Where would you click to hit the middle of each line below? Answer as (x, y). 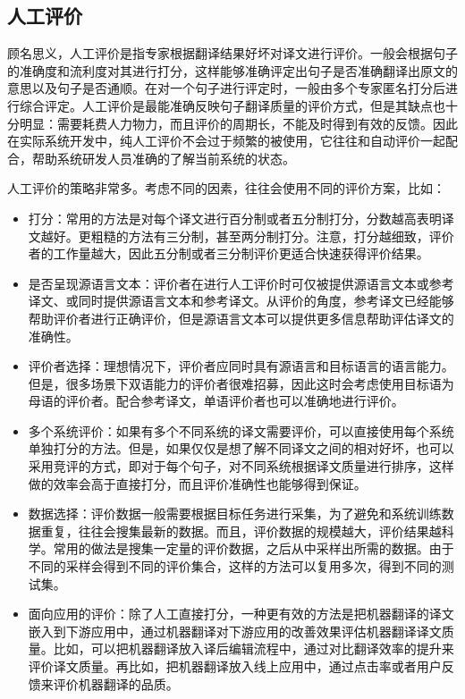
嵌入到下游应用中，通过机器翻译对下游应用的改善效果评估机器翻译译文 (235, 631)
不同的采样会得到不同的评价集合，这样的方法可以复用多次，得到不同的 (235, 566)
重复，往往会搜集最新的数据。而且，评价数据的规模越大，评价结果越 (241, 531)
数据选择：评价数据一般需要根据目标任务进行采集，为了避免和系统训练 (235, 514)
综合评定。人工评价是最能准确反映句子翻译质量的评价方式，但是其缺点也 (232, 105)
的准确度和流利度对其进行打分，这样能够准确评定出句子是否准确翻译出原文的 (232, 70)
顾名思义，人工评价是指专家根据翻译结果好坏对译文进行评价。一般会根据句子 (232, 53)
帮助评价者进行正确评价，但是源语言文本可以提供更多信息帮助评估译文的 (241, 318)
